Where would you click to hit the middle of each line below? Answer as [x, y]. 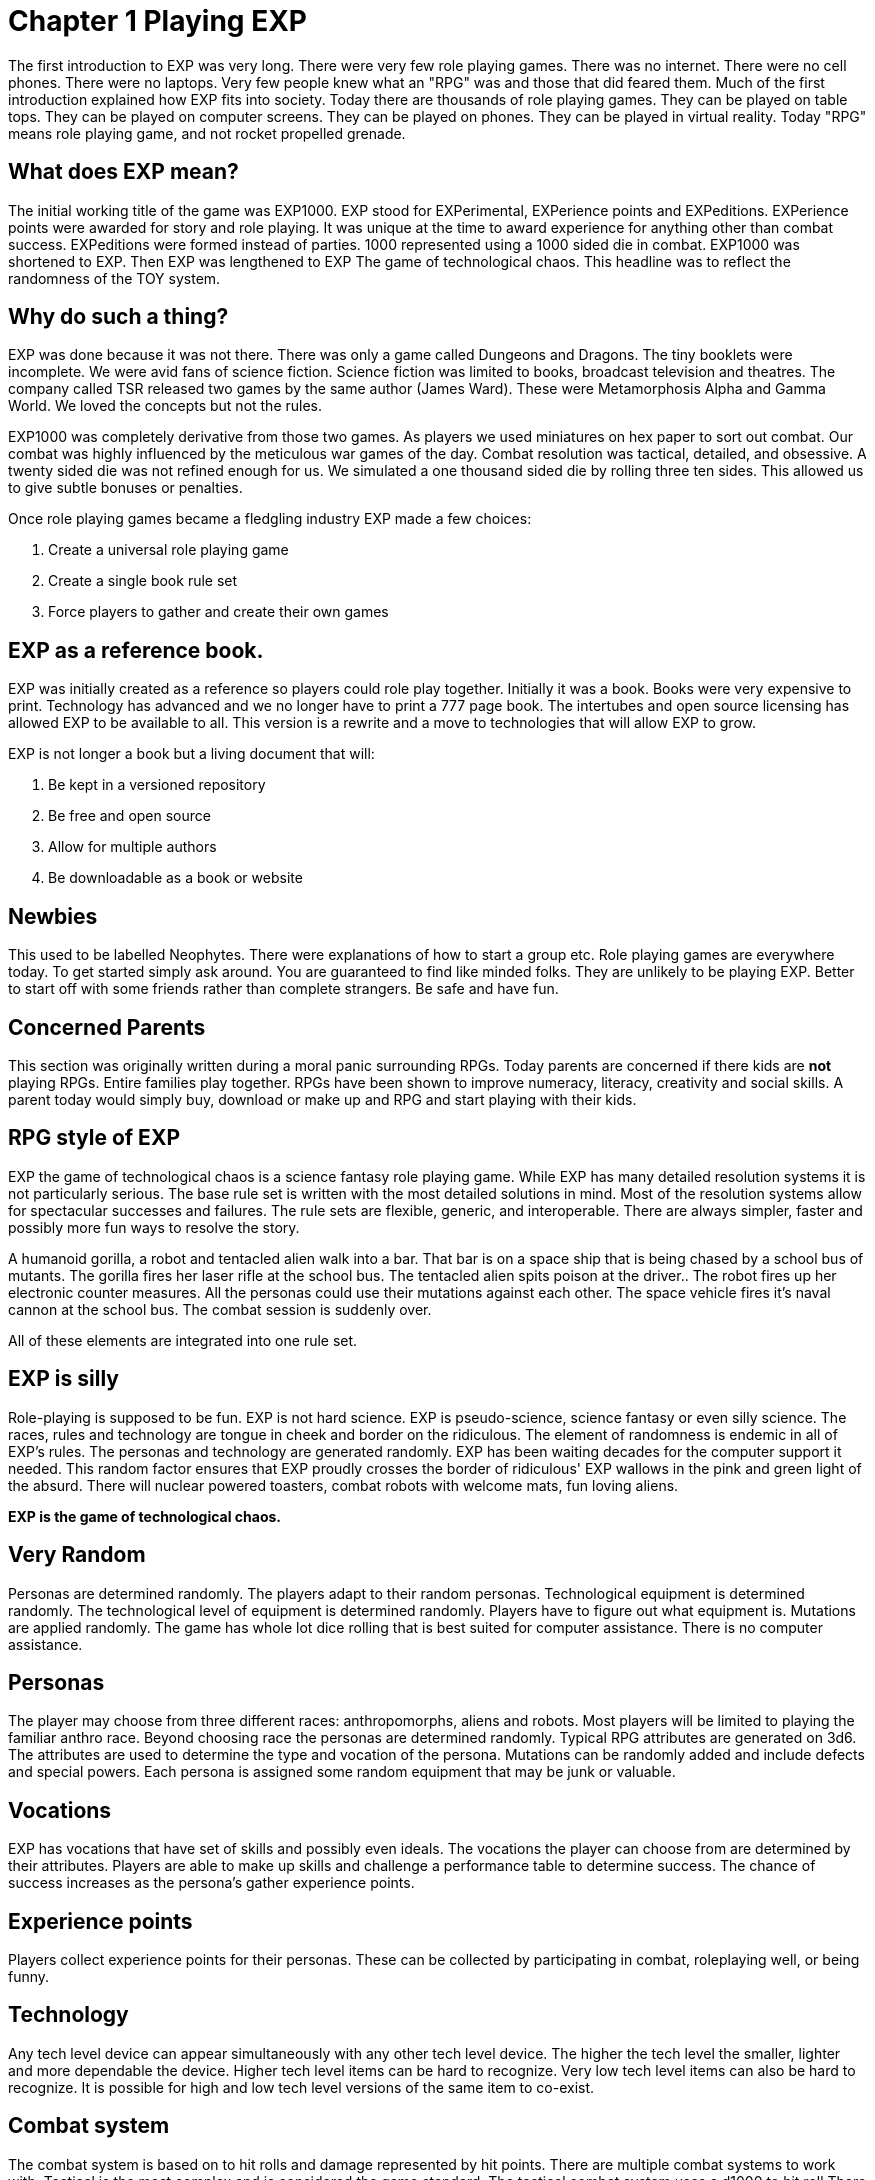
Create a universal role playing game [168, 550]
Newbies [53, 916]
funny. [29, 1977]
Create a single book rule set [143, 581]
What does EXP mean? [123, 172]
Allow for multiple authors [132, 847]
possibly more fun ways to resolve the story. [154, 1227]
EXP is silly [63, 1379]
